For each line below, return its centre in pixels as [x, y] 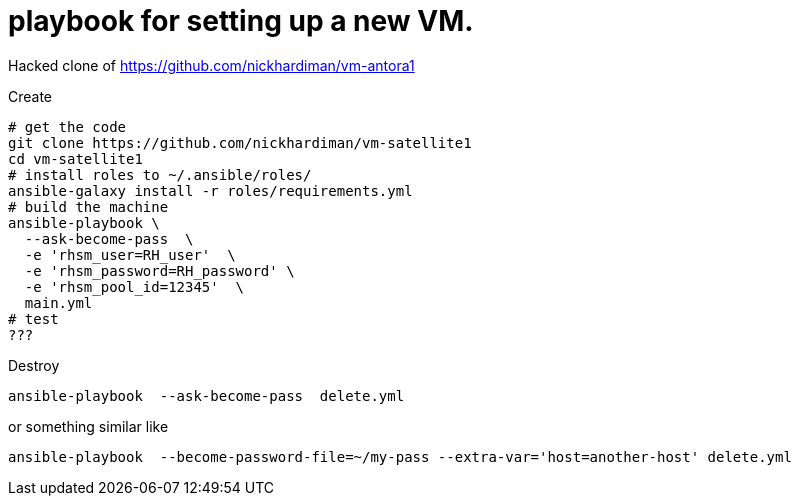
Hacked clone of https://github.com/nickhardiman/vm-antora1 [211, 65]
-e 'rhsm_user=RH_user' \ [130, 254]
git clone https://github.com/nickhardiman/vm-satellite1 [240, 142]
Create [30, 96]
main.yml [58, 302]
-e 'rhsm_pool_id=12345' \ [134, 286]
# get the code [67, 126]
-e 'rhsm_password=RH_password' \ [159, 270]
